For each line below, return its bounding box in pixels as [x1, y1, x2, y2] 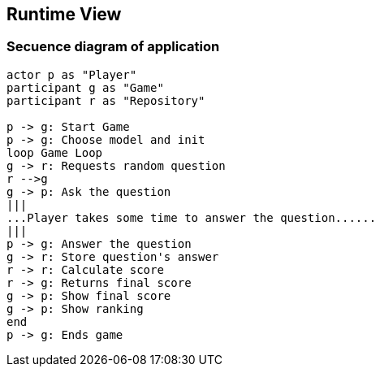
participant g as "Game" [6, 80, 164, 94]
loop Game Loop [6, 145, 103, 159]
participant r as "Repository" [6, 93, 205, 107]
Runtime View [6, 4, 122, 24]
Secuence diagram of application [6, 38, 220, 55]
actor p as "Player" [6, 67, 137, 81]
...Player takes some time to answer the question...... [6, 210, 377, 224]
